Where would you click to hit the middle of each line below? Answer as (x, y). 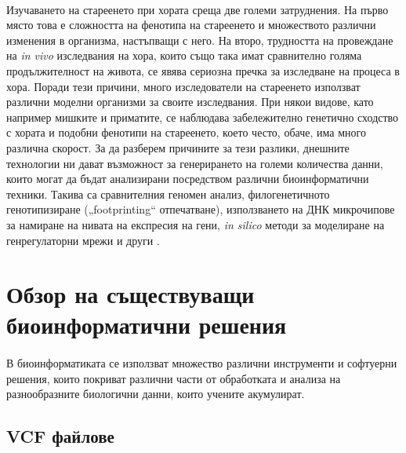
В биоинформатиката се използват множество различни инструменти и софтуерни (202, 363)
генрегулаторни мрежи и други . (83, 240)
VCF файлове (60, 436)
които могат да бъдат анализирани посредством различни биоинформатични (188, 179)
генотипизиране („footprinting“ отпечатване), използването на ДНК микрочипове (201, 209)
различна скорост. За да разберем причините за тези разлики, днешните (178, 147)
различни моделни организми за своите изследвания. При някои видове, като (190, 102)
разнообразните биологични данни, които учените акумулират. (156, 394)
